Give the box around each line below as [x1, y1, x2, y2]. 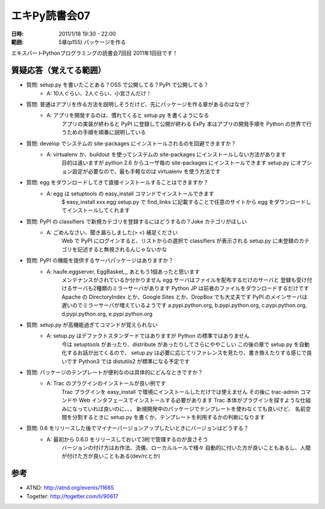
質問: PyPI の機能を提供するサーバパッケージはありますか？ [26, 257, 174, 264]
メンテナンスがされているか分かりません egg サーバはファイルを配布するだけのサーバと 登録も [61, 276, 297, 283]
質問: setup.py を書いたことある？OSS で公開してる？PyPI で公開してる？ [26, 81, 209, 89]
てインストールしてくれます [61, 207, 130, 214]
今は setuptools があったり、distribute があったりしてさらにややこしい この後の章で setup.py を [61, 341, 300, 348]
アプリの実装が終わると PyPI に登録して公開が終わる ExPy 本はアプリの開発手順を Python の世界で [61, 120, 307, 127]
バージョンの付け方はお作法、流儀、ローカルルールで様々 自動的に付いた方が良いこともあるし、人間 [61, 444, 311, 452]
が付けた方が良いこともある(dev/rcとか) [61, 452, 161, 460]
